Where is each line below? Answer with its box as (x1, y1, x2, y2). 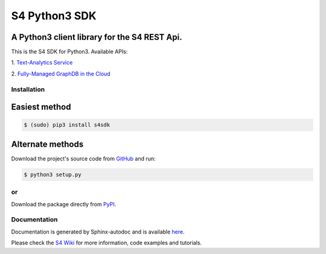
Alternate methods (11, 139, 84, 149)
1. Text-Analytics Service (11, 59, 73, 66)
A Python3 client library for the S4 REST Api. (11, 32, 182, 42)
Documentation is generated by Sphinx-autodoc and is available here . (11, 228, 185, 235)
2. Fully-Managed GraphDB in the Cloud (11, 70, 111, 77)
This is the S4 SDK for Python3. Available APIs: (11, 48, 128, 56)
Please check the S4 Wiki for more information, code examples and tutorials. (11, 239, 202, 247)
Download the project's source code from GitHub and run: (11, 154, 156, 162)
